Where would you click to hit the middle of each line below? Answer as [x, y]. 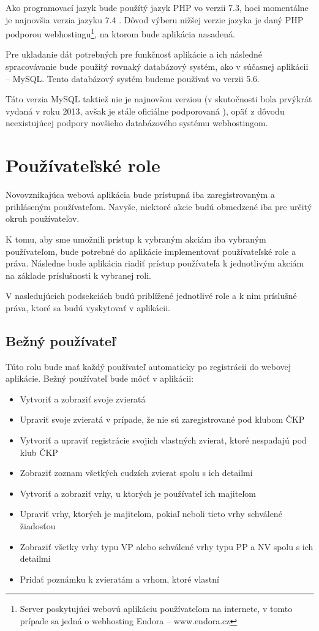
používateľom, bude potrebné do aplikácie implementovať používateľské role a [151, 251]
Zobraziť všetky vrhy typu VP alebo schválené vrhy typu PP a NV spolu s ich [167, 546]
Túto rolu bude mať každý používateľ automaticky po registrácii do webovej [148, 366]
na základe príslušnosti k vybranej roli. [78, 275]
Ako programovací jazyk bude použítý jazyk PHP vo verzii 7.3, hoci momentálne [157, 7]
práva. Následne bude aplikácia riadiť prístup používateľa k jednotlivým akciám [155, 263]
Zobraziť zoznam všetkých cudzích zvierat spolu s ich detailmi [136, 473]
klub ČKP [39, 452]
